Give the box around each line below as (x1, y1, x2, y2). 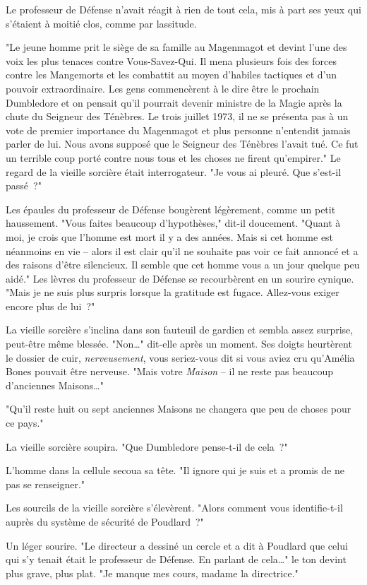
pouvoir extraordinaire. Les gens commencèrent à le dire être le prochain (6, 81, 320, 95)
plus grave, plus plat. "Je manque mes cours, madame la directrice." (6, 565, 299, 580)
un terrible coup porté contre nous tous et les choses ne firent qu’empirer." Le (6, 150, 341, 165)
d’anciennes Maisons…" (6, 377, 104, 392)
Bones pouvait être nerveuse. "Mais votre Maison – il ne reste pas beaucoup (6, 364, 334, 379)
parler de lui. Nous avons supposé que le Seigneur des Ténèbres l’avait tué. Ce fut (6, 136, 359, 151)
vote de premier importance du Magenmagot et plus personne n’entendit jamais (6, 122, 351, 137)
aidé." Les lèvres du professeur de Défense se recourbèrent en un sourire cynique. (6, 271, 354, 285)
